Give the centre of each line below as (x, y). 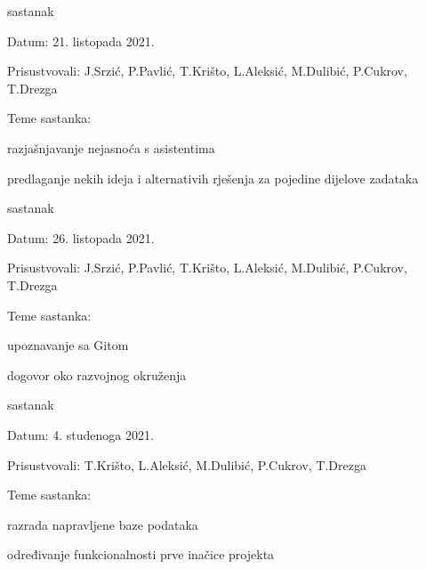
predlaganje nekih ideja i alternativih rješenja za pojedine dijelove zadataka (213, 178)
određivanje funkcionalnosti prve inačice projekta (141, 554)
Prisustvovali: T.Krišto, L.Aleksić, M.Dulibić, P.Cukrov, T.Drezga (187, 464)
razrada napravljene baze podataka (103, 524)
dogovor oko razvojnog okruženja (97, 374)
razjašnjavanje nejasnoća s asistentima (111, 147)
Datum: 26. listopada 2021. (81, 237)
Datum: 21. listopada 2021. (81, 41)
